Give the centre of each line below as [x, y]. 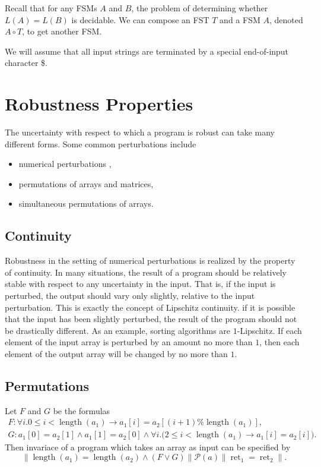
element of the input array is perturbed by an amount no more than [129, 342]
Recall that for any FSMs [51, 8]
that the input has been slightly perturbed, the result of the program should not [151, 319]
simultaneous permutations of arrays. [86, 203]
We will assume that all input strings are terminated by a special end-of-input [147, 51]
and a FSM [240, 19]
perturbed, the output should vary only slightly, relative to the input [130, 296]
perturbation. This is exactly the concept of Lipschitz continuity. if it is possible [150, 307]
